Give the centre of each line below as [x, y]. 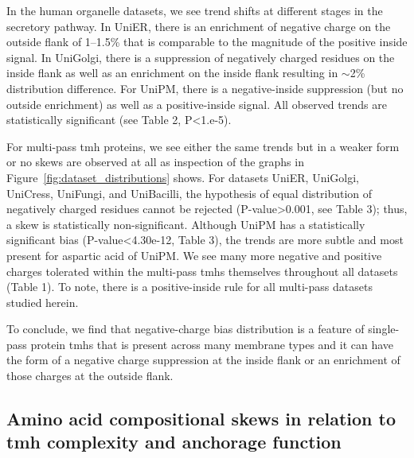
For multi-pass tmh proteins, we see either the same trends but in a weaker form [203, 146]
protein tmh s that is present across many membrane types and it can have [212, 344]
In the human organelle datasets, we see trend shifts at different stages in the [195, 10]
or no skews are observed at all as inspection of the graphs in [155, 162]
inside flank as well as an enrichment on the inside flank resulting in [172, 73]
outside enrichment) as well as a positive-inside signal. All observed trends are [197, 104]
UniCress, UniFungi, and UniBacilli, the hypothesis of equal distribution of [189, 193]
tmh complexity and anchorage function [174, 442]
